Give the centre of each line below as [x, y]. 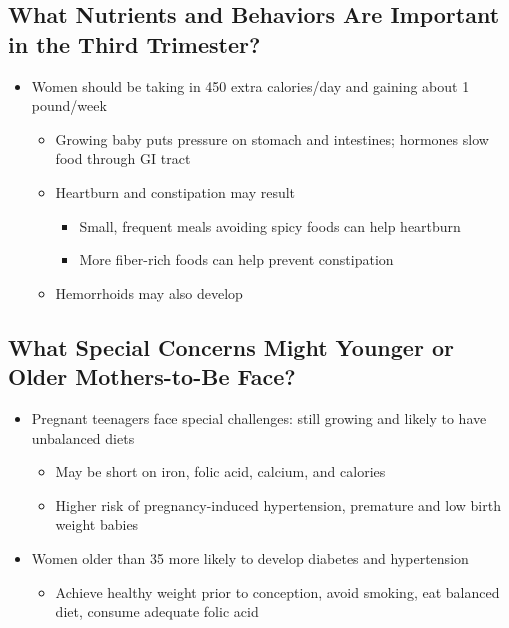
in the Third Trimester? [134, 43]
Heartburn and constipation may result [175, 191]
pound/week [69, 105]
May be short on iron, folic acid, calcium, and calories [220, 471]
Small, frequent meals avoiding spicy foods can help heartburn [270, 225]
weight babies [97, 524]
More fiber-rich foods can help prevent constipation [236, 259]
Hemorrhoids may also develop [149, 292]
